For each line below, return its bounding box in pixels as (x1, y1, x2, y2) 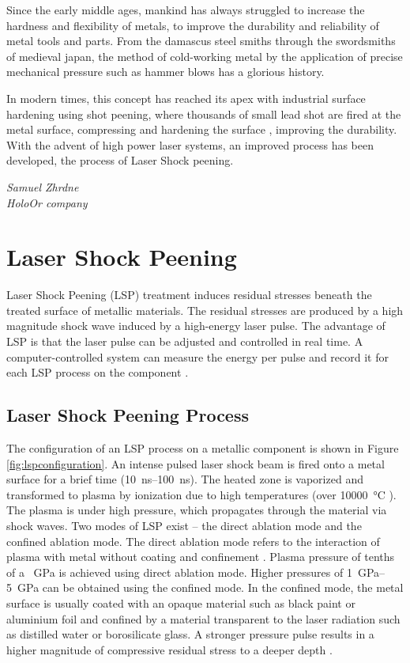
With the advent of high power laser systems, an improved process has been (6, 136, 374, 153)
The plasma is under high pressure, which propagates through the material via (6, 502, 387, 518)
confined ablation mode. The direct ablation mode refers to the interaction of (6, 532, 380, 549)
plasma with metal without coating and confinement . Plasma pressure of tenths (6, 548, 395, 565)
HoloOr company (6, 194, 88, 210)
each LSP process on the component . (6, 364, 189, 381)
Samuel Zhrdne (6, 178, 79, 195)
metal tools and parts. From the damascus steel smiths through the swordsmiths (6, 32, 396, 49)
